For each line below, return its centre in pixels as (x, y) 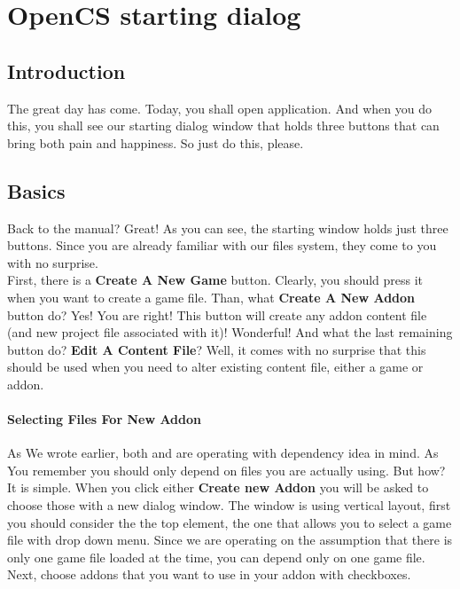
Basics (36, 190)
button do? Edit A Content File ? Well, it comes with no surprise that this (217, 349)
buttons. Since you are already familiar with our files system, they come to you (222, 245)
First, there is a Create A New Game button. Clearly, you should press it (215, 280)
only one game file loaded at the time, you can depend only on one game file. (216, 557)
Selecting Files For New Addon (104, 419)
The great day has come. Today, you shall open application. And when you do (219, 108)
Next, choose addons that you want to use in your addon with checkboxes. (209, 574)
